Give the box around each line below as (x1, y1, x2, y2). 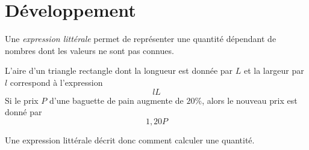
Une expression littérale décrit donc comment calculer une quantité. (5, 133, 255, 146)
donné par (5, 106, 42, 118)
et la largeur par (243, 64, 304, 77)
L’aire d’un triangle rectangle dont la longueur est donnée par (5, 64, 233, 77)
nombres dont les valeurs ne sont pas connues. (5, 44, 174, 56)
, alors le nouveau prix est (202, 94, 298, 106)
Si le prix (5, 94, 39, 106)
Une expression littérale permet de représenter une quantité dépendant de (5, 32, 276, 45)
